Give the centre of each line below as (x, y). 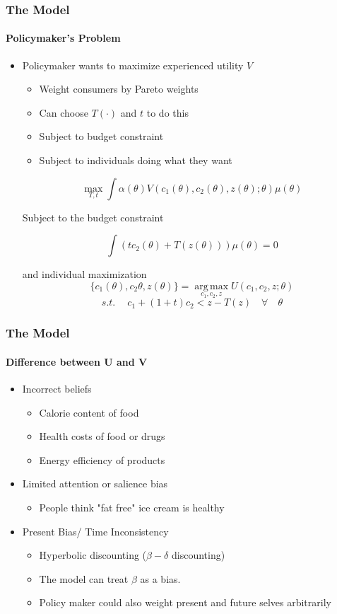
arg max (212, 286)
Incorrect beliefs (57, 389)
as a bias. (160, 578)
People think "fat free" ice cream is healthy (132, 508)
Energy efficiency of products (102, 459)
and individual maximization (84, 274)
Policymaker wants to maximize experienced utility (133, 65)
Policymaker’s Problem (63, 38)
